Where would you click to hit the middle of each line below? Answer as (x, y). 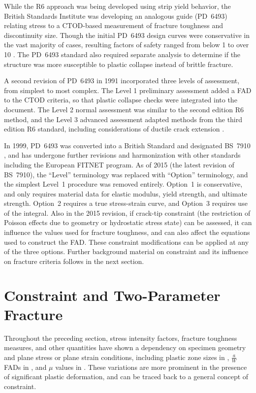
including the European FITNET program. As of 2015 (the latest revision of (119, 164)
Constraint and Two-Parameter (112, 295)
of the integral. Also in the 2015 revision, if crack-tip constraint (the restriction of (127, 213)
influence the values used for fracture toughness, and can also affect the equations (127, 232)
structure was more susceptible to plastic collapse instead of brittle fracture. (119, 64)
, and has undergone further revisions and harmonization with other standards (122, 155)
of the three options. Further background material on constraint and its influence (126, 251)
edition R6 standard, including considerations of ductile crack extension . (114, 129)
